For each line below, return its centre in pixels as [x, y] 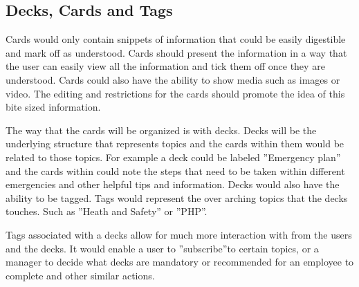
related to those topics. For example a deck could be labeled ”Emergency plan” [173, 157]
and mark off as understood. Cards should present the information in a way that [176, 52]
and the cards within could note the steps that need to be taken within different [175, 170]
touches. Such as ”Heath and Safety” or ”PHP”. [107, 211]
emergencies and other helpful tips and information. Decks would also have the [173, 184]
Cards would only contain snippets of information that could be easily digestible [176, 39]
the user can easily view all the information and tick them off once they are [165, 66]
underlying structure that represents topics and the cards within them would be [175, 143]
